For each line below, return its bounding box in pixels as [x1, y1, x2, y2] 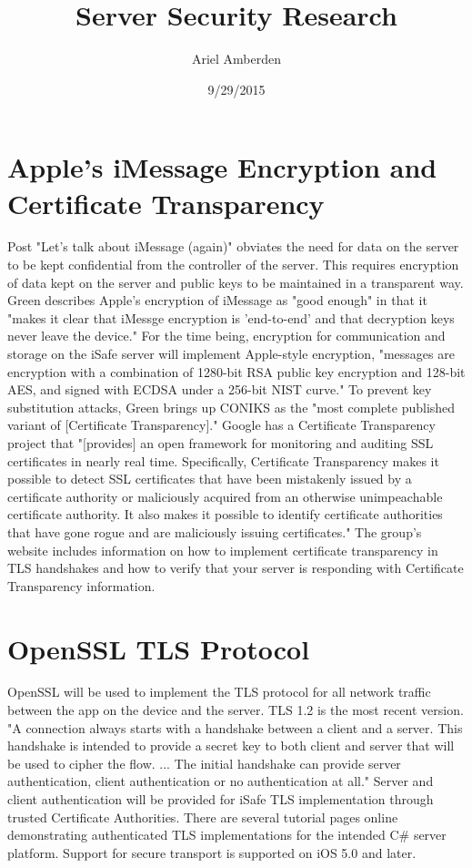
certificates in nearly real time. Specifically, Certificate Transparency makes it [7, 451, 439, 470]
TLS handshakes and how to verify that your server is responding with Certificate [7, 558, 464, 577]
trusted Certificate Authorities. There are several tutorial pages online [7, 807, 398, 826]
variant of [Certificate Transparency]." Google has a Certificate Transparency [7, 415, 436, 434]
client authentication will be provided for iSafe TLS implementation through [7, 790, 434, 808]
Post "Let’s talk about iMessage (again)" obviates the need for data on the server [7, 237, 459, 256]
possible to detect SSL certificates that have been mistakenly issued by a [7, 469, 412, 488]
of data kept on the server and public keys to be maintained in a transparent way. [7, 272, 464, 291]
